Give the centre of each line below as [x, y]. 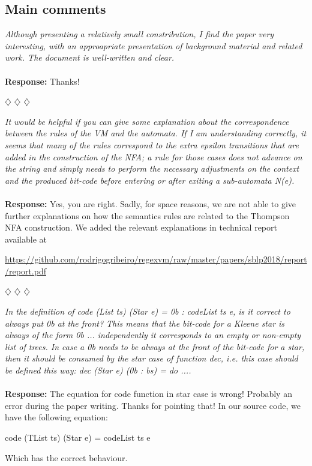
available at [26, 239]
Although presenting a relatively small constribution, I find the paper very [139, 34]
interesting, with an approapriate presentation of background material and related [154, 45]
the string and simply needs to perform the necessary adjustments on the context [152, 168]
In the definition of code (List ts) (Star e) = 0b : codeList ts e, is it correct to [148, 311]
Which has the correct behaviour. [66, 457]
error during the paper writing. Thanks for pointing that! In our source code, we [153, 405]
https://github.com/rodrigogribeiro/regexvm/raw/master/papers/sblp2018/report [156, 259]
